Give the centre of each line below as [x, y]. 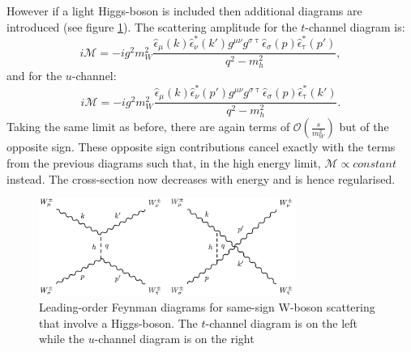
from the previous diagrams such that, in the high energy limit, [164, 162]
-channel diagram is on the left [282, 322]
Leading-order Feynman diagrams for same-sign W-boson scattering [207, 307]
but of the [364, 127]
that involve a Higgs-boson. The [118, 322]
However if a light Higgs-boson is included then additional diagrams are [184, 11]
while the [62, 339]
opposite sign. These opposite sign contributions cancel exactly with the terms [201, 147]
